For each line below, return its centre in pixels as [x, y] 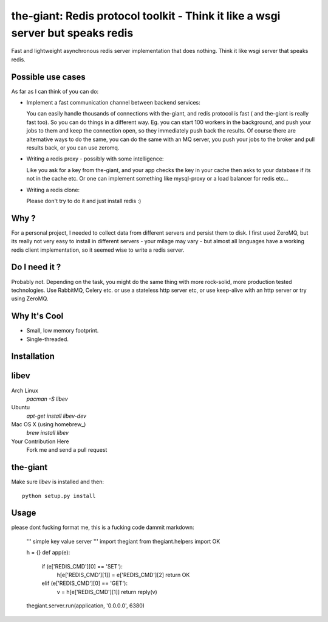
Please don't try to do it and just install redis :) [84, 201]
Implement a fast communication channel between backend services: [113, 103]
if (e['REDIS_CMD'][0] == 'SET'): [82, 566]
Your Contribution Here [40, 441]
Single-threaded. [48, 339]
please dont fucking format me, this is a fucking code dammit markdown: [103, 527]
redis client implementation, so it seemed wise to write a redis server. [98, 250]
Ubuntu [21, 407]
